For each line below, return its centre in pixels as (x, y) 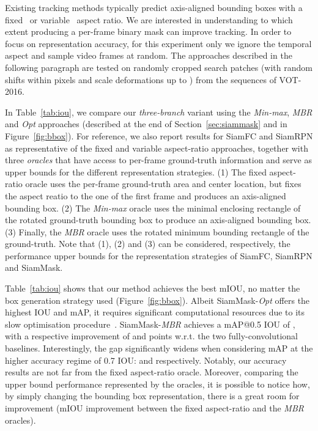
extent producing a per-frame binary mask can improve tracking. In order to (148, 31)
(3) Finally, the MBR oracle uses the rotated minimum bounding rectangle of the (157, 231)
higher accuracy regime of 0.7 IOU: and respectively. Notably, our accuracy (146, 360)
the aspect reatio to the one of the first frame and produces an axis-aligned (146, 195)
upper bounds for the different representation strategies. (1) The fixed (136, 171)
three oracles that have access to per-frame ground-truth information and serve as (158, 160)
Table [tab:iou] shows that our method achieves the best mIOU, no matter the (153, 288)
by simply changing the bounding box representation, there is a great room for (152, 396)
